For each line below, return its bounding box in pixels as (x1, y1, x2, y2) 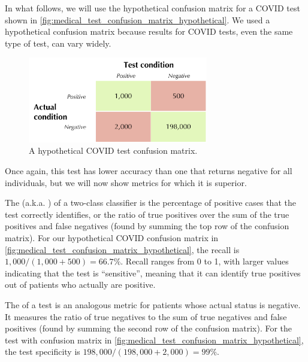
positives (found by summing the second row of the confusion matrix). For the (5, 322, 292, 334)
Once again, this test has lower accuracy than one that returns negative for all (5, 165, 292, 177)
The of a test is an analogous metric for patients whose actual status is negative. (5, 298, 301, 311)
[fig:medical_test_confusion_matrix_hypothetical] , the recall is (5, 243, 240, 255)
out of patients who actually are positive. (5, 278, 156, 291)
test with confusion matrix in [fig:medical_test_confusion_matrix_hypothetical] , (5, 333, 304, 346)
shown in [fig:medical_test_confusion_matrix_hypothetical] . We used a (5, 13, 270, 26)
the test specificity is (5, 345, 80, 358)
